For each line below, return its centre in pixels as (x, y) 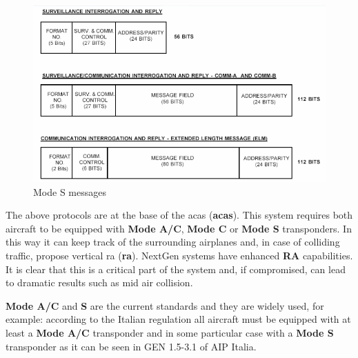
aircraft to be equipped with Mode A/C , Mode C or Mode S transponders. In (179, 228)
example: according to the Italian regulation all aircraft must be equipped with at (178, 319)
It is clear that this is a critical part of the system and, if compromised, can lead (176, 269)
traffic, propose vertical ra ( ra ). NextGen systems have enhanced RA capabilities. (179, 256)
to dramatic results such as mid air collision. (99, 282)
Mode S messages (70, 191)
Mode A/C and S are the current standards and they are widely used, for (165, 305)
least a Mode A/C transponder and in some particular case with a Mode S (170, 333)
